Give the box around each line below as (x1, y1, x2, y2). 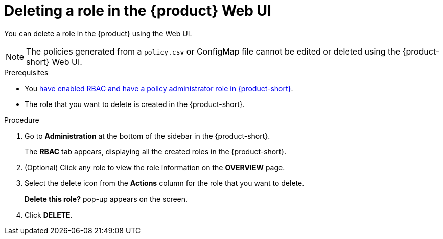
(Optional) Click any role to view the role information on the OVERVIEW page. (25, 163, 285, 172)
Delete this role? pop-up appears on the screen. (25, 194, 188, 203)
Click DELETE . (25, 210, 73, 219)
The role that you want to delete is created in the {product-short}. (25, 99, 245, 109)
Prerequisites (4, 68, 49, 77)
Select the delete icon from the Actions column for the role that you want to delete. (25, 178, 305, 188)
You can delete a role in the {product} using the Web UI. (4, 29, 192, 38)
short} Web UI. (26, 56, 82, 67)
